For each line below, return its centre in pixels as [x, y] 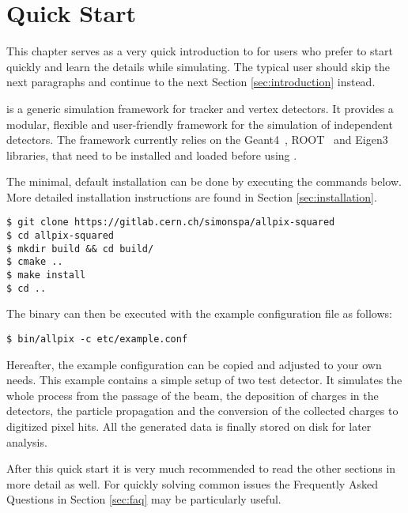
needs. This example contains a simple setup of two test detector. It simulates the [204, 380]
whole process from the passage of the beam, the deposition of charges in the [193, 395]
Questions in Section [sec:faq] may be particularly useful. [144, 499]
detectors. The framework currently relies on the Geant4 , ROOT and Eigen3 [197, 140]
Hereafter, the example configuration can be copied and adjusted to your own [194, 364]
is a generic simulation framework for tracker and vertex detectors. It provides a [200, 108]
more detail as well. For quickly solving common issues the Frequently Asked [192, 483]
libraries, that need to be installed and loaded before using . [152, 155]
